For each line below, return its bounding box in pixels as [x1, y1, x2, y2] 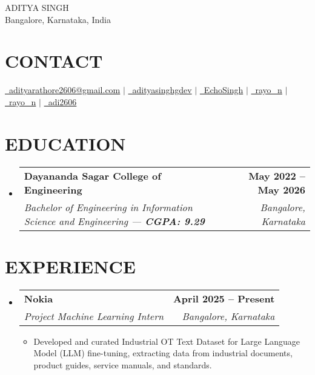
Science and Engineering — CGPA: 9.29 [24, 214, 205, 228]
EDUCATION [5, 131, 126, 155]
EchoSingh [204, 83, 244, 96]
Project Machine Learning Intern [24, 308, 164, 323]
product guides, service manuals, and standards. [33, 358, 212, 371]
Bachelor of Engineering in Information [24, 200, 193, 214]
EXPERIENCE [5, 253, 136, 278]
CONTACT [5, 48, 103, 73]
